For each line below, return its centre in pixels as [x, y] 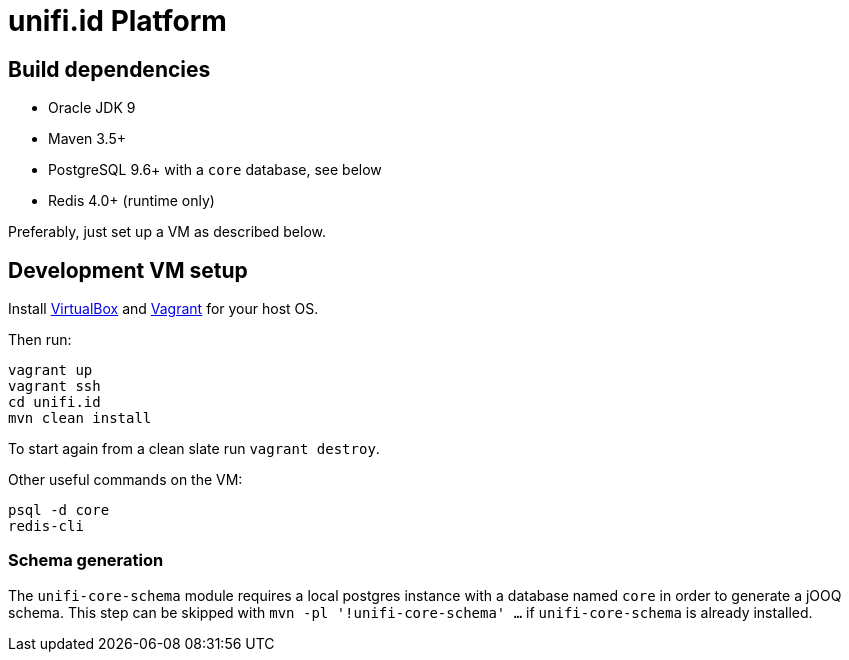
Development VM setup [128, 270]
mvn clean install [80, 418]
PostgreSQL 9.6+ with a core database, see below [215, 170]
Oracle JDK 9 [92, 108]
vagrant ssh [54, 386]
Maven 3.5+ [87, 139]
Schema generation [86, 560]
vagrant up [50, 370]
